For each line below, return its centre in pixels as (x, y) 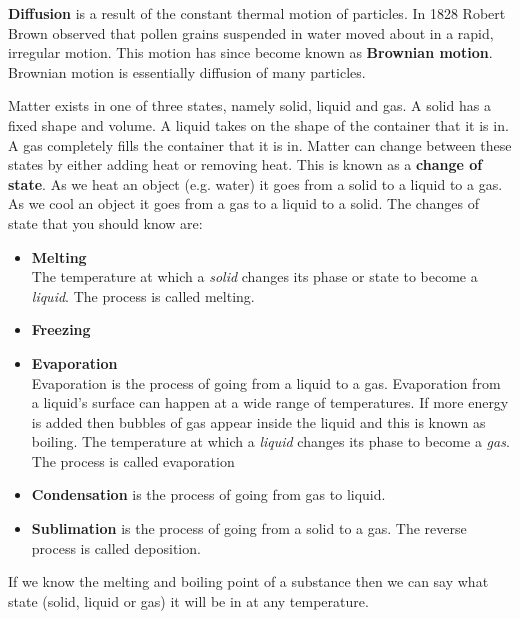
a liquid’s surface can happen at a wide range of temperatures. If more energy (270, 402)
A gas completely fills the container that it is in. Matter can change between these (260, 144)
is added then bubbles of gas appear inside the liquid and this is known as (258, 421)
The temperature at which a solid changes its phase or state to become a (254, 276)
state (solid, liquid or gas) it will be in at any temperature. (188, 600)
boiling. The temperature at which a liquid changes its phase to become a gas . (270, 441)
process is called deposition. (116, 547)
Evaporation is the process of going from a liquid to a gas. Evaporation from (266, 382)
